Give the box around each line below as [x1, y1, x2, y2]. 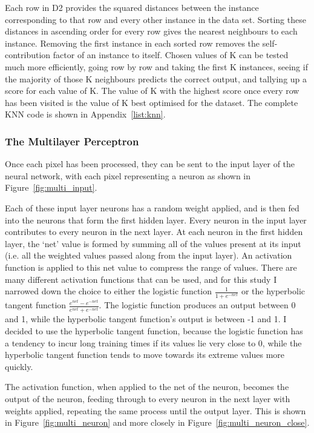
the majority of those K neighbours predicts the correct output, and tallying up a [5, 72, 307, 85]
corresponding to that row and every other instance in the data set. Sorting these [5, 13, 306, 25]
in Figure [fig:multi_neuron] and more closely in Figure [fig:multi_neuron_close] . [5, 416, 310, 429]
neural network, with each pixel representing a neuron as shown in [5, 169, 251, 182]
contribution [5, 48, 51, 61]
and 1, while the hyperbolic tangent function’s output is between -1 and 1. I [5, 312, 287, 325]
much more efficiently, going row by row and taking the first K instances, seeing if [5, 60, 308, 73]
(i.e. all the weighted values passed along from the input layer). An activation [5, 249, 292, 262]
